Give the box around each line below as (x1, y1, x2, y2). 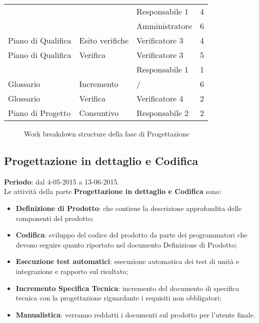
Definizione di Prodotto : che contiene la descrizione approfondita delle (15, 202, 241, 213)
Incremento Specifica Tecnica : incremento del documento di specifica (15, 282, 239, 293)
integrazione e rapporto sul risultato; (15, 265, 128, 276)
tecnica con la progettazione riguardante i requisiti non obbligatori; (15, 292, 221, 303)
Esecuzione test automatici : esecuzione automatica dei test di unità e (15, 256, 239, 266)
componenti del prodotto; (15, 212, 94, 223)
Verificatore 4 (136, 92, 183, 104)
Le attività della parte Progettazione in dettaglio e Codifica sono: (4, 186, 221, 196)
